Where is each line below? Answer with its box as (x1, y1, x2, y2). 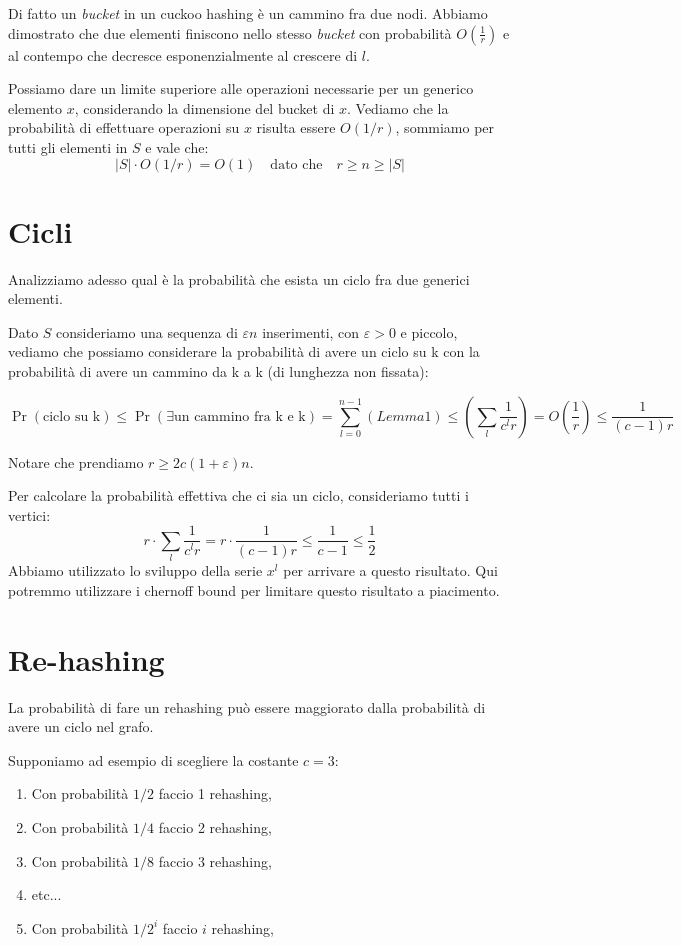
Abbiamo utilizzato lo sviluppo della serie (8, 560, 263, 581)
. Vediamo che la (346, 97, 449, 118)
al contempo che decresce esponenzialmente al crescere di (8, 44, 358, 65)
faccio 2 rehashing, (158, 816, 272, 837)
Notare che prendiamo (8, 451, 144, 472)
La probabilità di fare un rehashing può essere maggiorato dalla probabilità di (8, 696, 486, 717)
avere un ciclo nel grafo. (8, 716, 154, 737)
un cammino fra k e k (173, 409, 306, 424)
